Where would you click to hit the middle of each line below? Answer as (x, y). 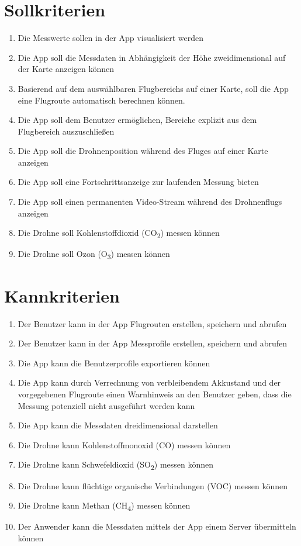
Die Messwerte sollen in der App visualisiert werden (111, 38)
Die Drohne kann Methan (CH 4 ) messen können (104, 506)
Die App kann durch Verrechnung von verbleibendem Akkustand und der (149, 382)
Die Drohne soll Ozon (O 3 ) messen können (94, 255)
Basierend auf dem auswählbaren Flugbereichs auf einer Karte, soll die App (153, 88)
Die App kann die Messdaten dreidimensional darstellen (118, 425)
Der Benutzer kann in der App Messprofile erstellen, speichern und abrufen (153, 343)
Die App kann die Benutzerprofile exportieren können (114, 363)
